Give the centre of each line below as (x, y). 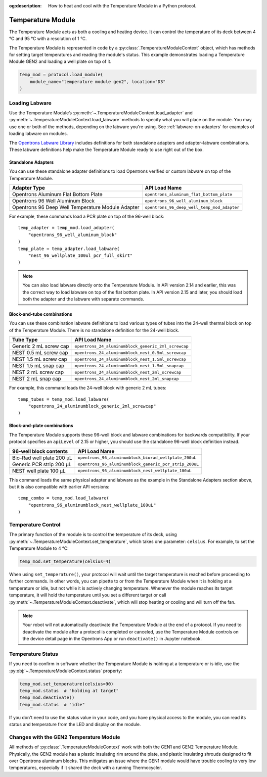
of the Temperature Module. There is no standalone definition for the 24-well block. (94, 330)
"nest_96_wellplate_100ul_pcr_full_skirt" (80, 256)
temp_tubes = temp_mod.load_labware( (64, 399)
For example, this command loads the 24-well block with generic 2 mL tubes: (88, 388)
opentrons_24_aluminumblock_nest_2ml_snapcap (127, 379)
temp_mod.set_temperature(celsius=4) (65, 561)
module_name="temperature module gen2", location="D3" (98, 81)
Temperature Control (35, 525)
